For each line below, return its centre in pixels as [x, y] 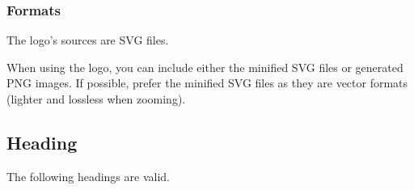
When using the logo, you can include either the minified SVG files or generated [205, 67]
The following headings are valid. [88, 176]
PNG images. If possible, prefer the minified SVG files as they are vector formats [207, 83]
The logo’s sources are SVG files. [88, 40]
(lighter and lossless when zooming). [96, 99]
